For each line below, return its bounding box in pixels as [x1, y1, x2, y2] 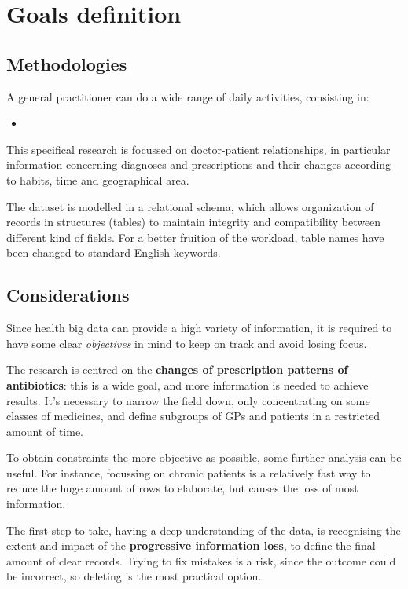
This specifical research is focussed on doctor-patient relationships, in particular [6, 141, 391, 157]
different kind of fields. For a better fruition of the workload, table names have [6, 229, 384, 245]
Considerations [6, 283, 130, 307]
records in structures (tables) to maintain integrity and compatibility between [6, 214, 381, 230]
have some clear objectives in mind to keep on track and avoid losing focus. [6, 335, 367, 351]
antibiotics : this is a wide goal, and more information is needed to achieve [6, 376, 369, 393]
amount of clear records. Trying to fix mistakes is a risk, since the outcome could [6, 552, 396, 569]
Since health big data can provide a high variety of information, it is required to [6, 320, 392, 336]
